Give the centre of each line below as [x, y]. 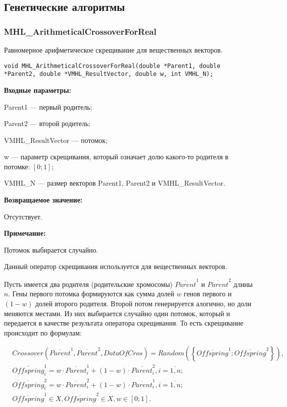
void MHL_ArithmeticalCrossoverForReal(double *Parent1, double [112, 66]
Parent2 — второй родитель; [47, 123]
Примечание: [25, 233]
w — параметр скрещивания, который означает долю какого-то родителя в [116, 157]
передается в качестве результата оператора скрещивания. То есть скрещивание [124, 323]
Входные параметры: [38, 90]
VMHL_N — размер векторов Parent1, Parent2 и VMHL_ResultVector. [115, 183]
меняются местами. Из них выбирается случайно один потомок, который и [117, 313]
